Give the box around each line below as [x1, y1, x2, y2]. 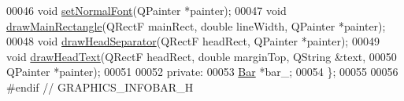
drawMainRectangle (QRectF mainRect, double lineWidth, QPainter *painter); [6, 17, 386, 34]
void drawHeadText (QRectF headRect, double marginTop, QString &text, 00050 [6, 48, 397, 64]
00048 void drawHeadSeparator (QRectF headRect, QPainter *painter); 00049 [6, 33, 380, 49]
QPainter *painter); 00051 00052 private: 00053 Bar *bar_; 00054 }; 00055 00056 [6, 63, 398, 80]
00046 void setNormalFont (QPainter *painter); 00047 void [6, 2, 287, 18]
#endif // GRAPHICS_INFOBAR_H [6, 78, 194, 95]
